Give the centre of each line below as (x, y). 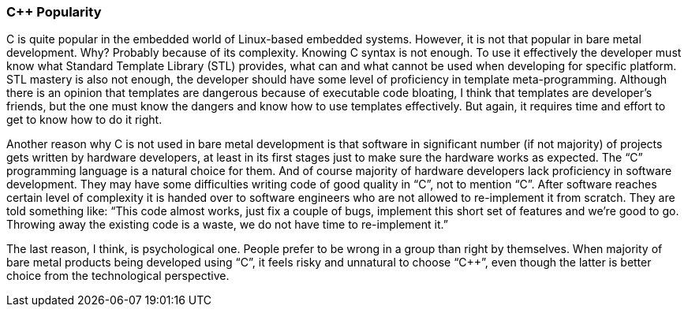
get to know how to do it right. (84, 120)
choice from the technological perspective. (118, 276)
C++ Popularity (54, 12)
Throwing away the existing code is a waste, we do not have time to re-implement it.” (227, 225)
